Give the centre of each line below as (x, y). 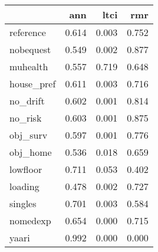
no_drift (27, 101)
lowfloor (26, 169)
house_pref (33, 84)
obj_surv (29, 135)
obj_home (31, 152)
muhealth (29, 66)
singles (23, 203)
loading (24, 186)
